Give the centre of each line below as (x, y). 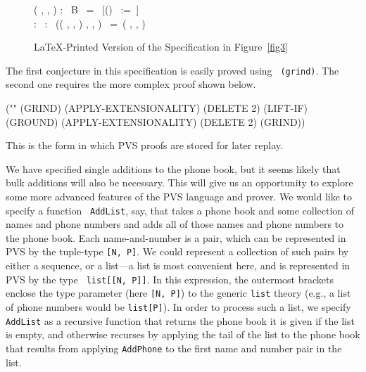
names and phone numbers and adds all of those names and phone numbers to (175, 224)
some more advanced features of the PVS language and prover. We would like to (179, 196)
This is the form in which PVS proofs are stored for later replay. (144, 145)
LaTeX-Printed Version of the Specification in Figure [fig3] (161, 47)
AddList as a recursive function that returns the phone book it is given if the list (180, 320)
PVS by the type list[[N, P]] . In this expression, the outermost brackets (170, 279)
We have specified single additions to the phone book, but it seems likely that (173, 168)
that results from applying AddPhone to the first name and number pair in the (174, 348)
